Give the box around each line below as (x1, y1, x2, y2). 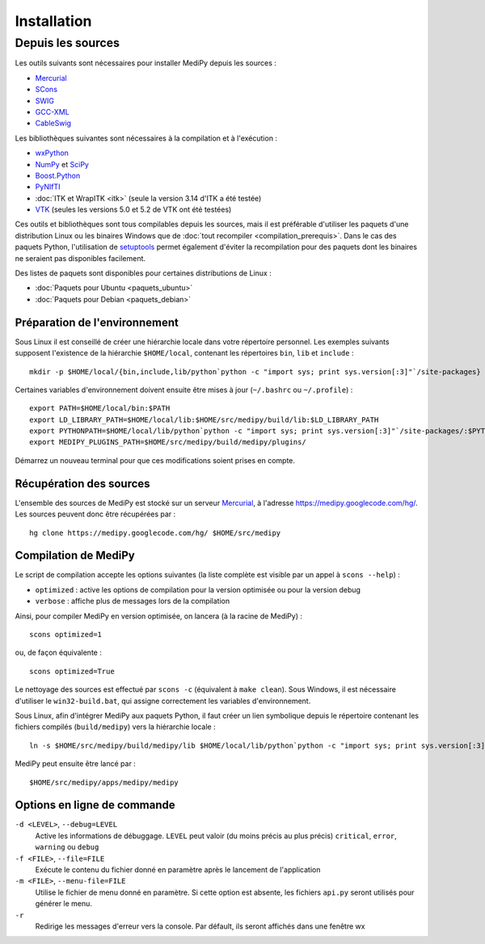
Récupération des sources (15, 477, 150, 491)
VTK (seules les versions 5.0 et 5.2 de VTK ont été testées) (35, 204, 232, 214)
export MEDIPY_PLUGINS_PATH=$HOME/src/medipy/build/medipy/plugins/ (29, 437, 306, 447)
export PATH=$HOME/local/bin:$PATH (29, 404, 171, 413)
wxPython (35, 148, 69, 158)
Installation (15, 12, 92, 30)
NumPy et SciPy (35, 159, 89, 169)
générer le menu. (35, 899, 93, 908)
